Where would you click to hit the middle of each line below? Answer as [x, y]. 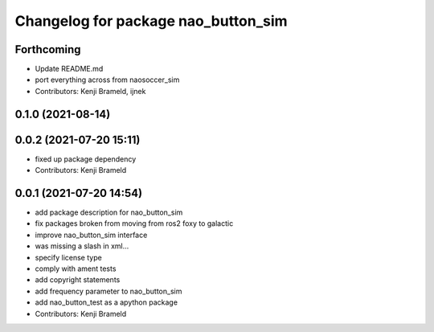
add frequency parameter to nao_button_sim [108, 291]
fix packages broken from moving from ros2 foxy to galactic [134, 223]
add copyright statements [78, 280]
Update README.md [69, 69]
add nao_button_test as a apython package [106, 302]
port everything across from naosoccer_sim [107, 80]
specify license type [68, 257]
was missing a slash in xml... [82, 246]
